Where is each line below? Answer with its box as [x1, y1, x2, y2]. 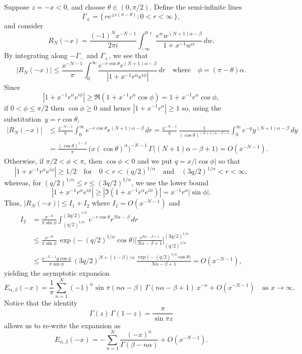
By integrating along [4, 50, 68, 61]
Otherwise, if [4, 155, 44, 166]
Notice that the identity [4, 297, 78, 308]
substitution [4, 113, 41, 124]
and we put [137, 155, 173, 166]
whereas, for [4, 177, 41, 187]
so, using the [182, 102, 221, 113]
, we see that [109, 50, 148, 61]
